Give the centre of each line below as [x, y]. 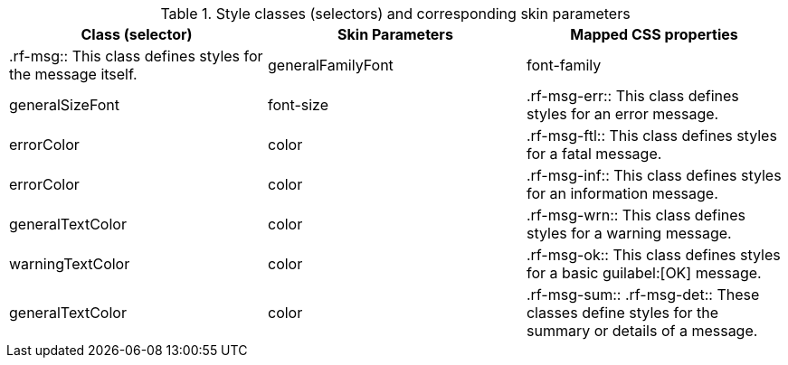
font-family [564, 65]
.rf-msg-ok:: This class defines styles [653, 255]
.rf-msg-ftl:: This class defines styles [651, 136]
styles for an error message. [622, 114]
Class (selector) [137, 34]
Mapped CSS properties [654, 34]
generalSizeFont [64, 105]
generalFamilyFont [330, 65]
